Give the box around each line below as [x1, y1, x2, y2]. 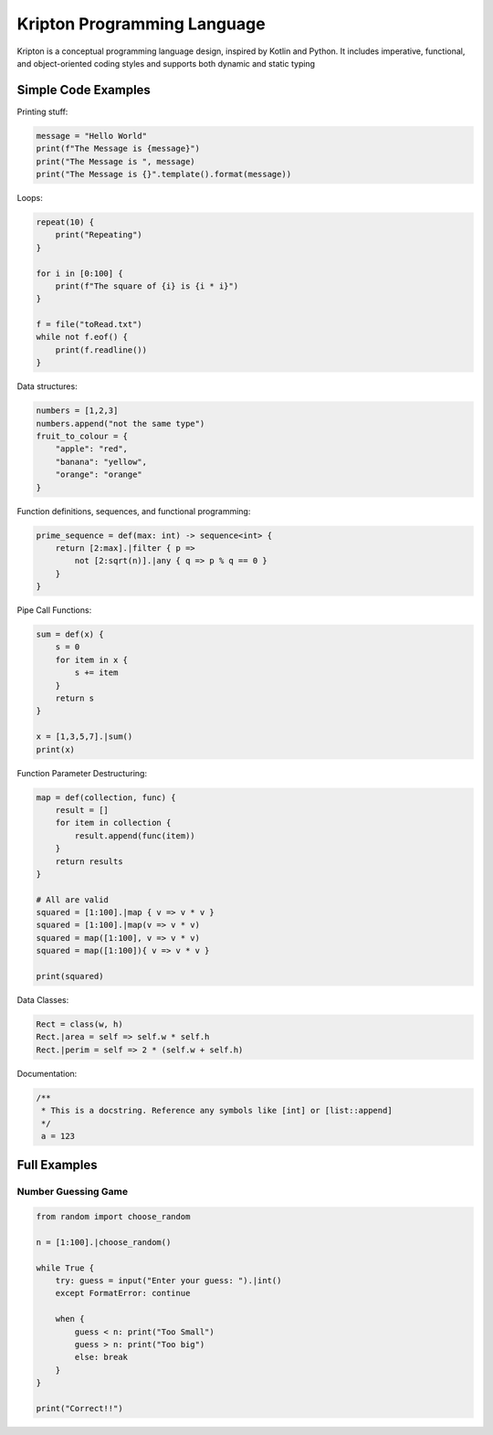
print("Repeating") [55, 229, 143, 240]
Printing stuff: [16, 106, 68, 117]
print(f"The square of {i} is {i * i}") [55, 280, 239, 291]
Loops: [16, 192, 43, 203]
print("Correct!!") [36, 1403, 123, 1413]
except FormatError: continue [55, 1288, 191, 1299]
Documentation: [16, 1068, 78, 1079]
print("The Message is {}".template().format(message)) [36, 169, 292, 179]
